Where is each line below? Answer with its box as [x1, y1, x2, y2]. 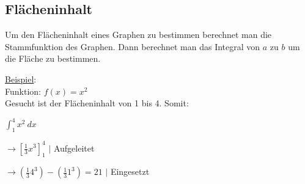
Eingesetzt [110, 165, 150, 178]
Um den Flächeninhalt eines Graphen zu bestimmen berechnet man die [5, 28, 272, 41]
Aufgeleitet [53, 141, 95, 154]
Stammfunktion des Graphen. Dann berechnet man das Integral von [5, 40, 260, 53]
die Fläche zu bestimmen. [5, 52, 101, 65]
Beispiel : [5, 72, 37, 85]
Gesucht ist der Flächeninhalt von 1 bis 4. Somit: [5, 97, 189, 109]
